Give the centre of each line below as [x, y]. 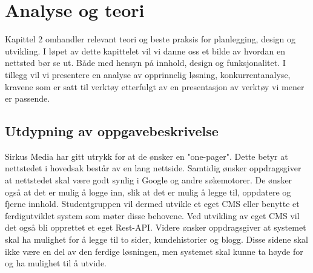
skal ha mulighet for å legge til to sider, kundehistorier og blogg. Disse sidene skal [156, 239]
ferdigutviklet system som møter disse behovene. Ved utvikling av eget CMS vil [152, 215]
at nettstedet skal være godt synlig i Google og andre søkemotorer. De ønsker [149, 180]
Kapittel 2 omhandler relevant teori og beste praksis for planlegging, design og [150, 39]
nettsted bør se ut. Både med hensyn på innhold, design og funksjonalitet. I [145, 63]
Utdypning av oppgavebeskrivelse [112, 131]
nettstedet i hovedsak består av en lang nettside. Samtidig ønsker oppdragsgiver [153, 168]
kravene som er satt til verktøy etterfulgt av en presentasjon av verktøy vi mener [155, 86]
